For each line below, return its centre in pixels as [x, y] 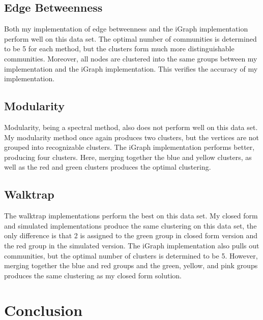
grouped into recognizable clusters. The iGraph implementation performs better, [129, 147]
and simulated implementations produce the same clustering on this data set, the [130, 225]
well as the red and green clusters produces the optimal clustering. [108, 167]
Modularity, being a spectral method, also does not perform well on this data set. [131, 127]
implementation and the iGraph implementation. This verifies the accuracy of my [131, 68]
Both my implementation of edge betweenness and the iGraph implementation [126, 29]
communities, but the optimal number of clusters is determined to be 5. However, [131, 255]
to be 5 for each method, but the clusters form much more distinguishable [119, 49]
